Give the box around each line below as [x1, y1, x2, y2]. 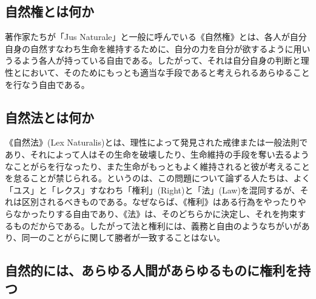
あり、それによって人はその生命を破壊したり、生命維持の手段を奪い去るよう [5, 147, 309, 160]
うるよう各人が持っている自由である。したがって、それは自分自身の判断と [5, 54, 301, 67]
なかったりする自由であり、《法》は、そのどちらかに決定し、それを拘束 [13, 207, 298, 220]
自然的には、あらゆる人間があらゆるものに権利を [5, 261, 298, 280]
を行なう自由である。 [5, 78, 90, 90]
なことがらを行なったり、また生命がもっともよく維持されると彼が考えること [5, 160, 311, 172]
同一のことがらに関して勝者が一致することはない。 [21, 231, 226, 244]
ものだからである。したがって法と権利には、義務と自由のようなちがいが [13, 219, 301, 232]
